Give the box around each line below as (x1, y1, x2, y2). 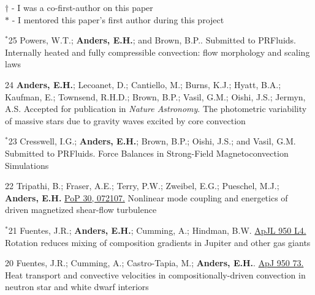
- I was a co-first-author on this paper (11, 1, 153, 13)
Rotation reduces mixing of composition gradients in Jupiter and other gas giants (5, 236, 311, 248)
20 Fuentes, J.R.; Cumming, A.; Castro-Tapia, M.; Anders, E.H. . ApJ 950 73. (5, 256, 304, 269)
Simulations (5, 159, 49, 171)
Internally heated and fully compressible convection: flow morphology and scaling (5, 45, 310, 58)
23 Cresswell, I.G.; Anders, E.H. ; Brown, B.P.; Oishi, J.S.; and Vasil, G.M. (8, 135, 296, 147)
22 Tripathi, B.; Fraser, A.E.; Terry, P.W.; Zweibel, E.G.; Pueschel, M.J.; (5, 179, 279, 192)
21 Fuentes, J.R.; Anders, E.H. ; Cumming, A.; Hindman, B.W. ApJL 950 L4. (8, 223, 306, 236)
